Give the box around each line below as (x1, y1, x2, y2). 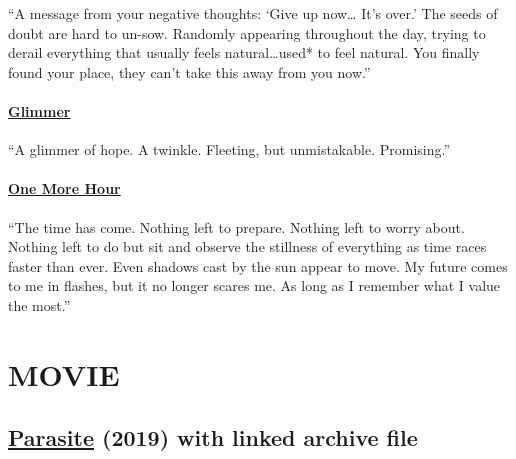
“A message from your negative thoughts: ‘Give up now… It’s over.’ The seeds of (8, 3, 498, 23)
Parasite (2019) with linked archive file (8, 422, 418, 453)
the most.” (8, 294, 71, 315)
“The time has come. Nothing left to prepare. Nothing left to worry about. (8, 216, 465, 237)
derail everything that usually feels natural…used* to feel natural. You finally (8, 42, 480, 63)
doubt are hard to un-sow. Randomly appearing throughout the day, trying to (8, 22, 486, 43)
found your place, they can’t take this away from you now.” (8, 61, 371, 82)
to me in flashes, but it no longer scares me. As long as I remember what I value (8, 275, 501, 296)
